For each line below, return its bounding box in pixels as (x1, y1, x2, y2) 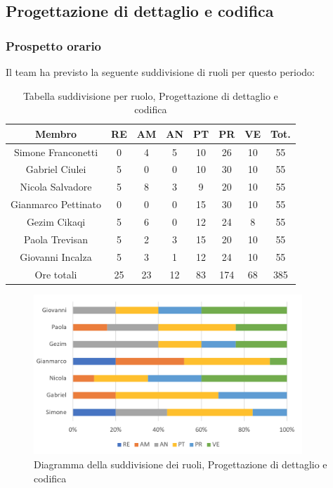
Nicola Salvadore (20, 179, 92, 194)
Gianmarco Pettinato (11, 197, 102, 212)
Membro (34, 126, 77, 141)
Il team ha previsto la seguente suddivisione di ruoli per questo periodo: (6, 65, 315, 79)
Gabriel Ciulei (25, 162, 86, 176)
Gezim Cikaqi (26, 214, 86, 229)
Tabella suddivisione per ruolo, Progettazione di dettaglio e (22, 88, 278, 103)
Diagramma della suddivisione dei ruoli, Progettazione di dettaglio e (34, 457, 327, 472)
